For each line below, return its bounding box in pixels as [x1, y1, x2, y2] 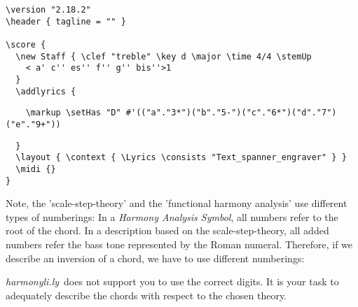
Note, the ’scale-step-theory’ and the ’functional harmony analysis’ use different [6, 196, 347, 210]
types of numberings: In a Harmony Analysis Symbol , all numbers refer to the [6, 209, 338, 224]
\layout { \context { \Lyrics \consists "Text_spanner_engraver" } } [15, 152, 347, 163]
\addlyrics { [15, 86, 76, 97]
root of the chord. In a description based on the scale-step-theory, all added [6, 223, 329, 238]
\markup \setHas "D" [25, 108, 121, 118]
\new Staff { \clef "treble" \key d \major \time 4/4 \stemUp [15, 51, 312, 62]
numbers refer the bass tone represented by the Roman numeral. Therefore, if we [6, 236, 353, 251]
